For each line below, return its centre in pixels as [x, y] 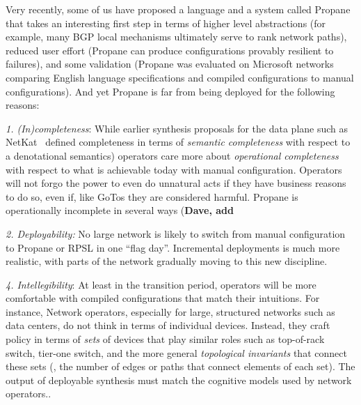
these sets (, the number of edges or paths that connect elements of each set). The [180, 366]
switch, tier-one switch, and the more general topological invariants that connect [176, 352]
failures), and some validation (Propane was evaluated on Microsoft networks [170, 64]
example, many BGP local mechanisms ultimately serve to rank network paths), [176, 37]
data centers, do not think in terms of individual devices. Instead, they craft [168, 325]
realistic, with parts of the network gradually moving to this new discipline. [167, 261]
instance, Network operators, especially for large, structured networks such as [170, 311]
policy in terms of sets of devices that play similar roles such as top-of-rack [165, 339]
